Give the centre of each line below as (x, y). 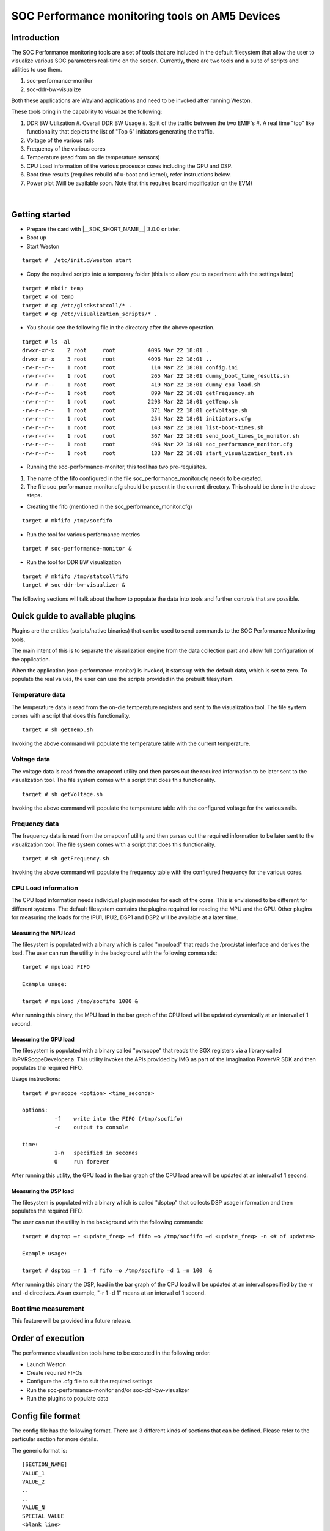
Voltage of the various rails (61, 140)
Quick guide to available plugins (73, 616)
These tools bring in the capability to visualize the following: (87, 112)
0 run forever (82, 1161)
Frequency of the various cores (66, 149)
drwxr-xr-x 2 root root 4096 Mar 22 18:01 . (116, 350)
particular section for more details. (55, 1439)
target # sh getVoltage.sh (63, 794)
